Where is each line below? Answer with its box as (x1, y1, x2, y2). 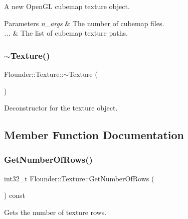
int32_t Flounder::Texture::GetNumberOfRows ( (4, 173, 154, 183)
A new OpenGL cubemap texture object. (4, 1, 130, 11)
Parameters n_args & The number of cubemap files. (4, 18, 164, 28)
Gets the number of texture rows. (4, 206, 107, 217)
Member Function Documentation (4, 127, 184, 143)
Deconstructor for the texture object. (4, 102, 118, 113)
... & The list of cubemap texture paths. (4, 28, 128, 38)
